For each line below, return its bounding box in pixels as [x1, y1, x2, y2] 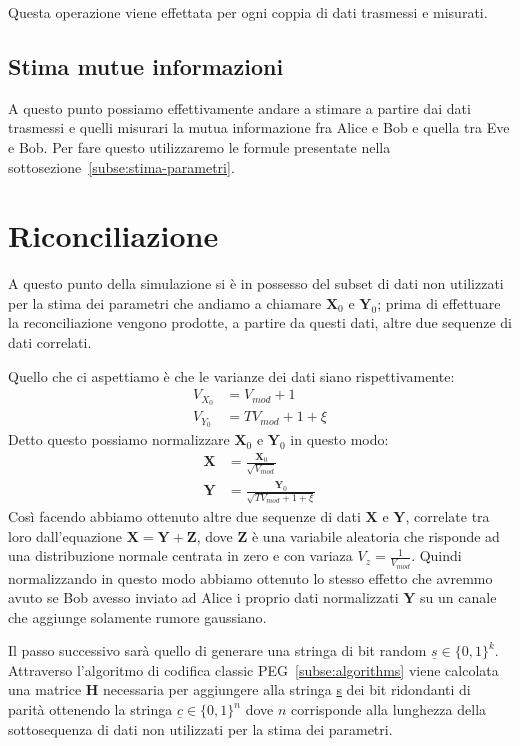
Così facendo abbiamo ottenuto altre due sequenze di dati [8, 506, 361, 527]
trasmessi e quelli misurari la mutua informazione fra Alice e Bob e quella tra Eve [8, 117, 510, 138]
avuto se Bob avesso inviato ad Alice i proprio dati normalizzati [8, 587, 399, 608]
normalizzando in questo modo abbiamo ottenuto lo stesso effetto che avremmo [8, 567, 493, 588]
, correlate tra [405, 506, 490, 527]
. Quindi [411, 545, 462, 566]
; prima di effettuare [377, 292, 501, 313]
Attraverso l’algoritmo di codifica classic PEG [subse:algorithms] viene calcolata [8, 659, 499, 680]
